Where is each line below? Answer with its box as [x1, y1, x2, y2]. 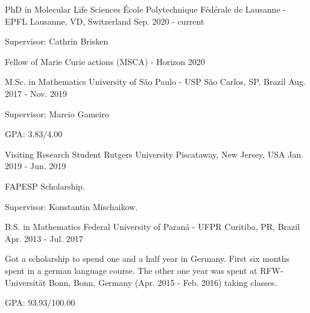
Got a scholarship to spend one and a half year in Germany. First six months [5, 252, 289, 265]
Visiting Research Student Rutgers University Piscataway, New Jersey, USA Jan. [5, 147, 304, 160]
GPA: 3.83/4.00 [5, 128, 63, 140]
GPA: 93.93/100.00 [5, 296, 75, 309]
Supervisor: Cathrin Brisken [5, 35, 109, 48]
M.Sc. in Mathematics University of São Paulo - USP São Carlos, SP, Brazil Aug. [5, 75, 306, 88]
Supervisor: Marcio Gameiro [5, 107, 109, 120]
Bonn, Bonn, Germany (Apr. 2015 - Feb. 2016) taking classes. [48, 276, 277, 288]
